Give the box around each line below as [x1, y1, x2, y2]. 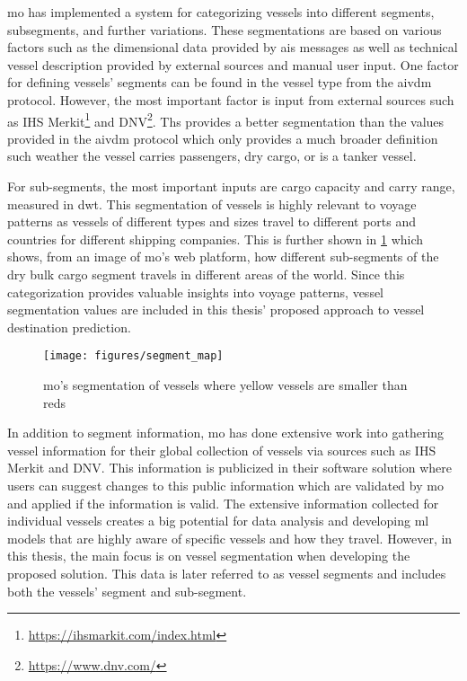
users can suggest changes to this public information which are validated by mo [7, 475, 444, 494]
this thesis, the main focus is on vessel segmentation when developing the [7, 546, 410, 565]
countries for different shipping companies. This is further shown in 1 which [7, 229, 424, 248]
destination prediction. [7, 317, 131, 336]
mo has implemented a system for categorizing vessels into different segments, [7, 3, 435, 21]
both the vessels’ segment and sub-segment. [7, 581, 247, 600]
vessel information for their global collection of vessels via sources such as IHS [7, 440, 436, 459]
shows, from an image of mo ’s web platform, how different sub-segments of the [7, 247, 439, 266]
